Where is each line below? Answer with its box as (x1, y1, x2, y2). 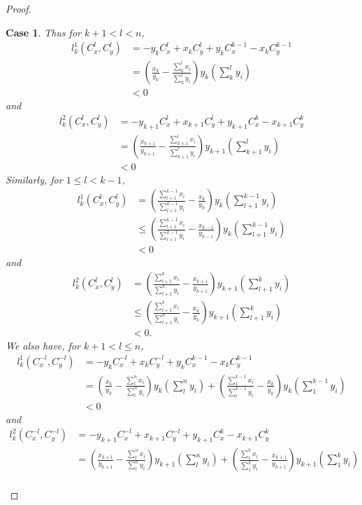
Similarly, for (6, 172, 63, 186)
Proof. (6, 1, 31, 15)
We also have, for (6, 338, 80, 353)
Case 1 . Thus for (6, 25, 81, 39)
